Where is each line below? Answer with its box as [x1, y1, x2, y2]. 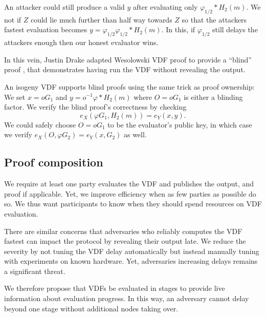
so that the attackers [182, 14, 247, 25]
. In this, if [161, 24, 195, 35]
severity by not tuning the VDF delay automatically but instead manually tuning [4, 245, 259, 256]
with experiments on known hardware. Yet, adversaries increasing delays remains [4, 256, 258, 266]
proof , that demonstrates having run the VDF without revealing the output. [4, 64, 246, 75]
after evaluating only [133, 2, 198, 12]
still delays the [212, 24, 258, 35]
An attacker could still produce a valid [4, 2, 125, 12]
